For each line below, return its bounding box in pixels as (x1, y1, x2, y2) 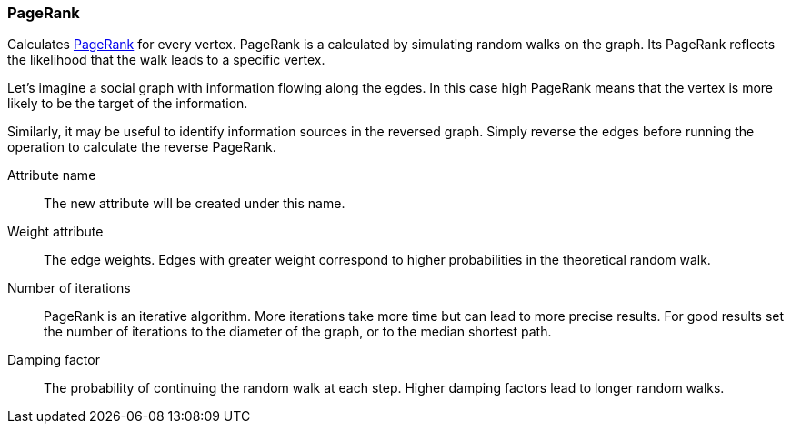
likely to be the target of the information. (7, 95, 248, 112)
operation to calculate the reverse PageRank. (7, 139, 276, 155)
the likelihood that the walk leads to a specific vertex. (7, 52, 325, 68)
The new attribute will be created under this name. (44, 195, 345, 212)
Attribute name (7, 167, 96, 184)
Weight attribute (7, 224, 104, 240)
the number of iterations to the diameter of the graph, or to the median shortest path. (44, 324, 552, 340)
